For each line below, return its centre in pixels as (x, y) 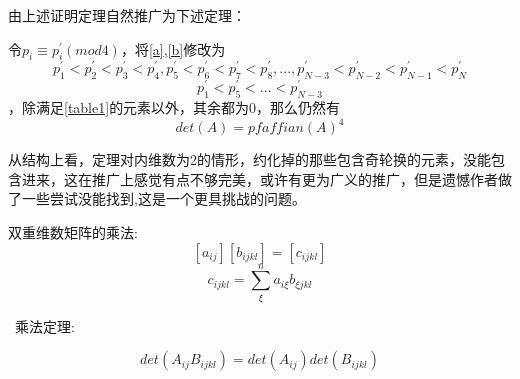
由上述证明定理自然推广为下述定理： (127, 15)
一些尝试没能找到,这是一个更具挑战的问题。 (163, 198)
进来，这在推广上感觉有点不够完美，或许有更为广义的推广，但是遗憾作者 (259, 178)
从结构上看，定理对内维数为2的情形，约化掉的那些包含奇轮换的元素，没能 (249, 159)
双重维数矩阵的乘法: (73, 232)
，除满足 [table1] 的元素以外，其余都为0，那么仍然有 (174, 107)
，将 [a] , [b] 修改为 (173, 48)
